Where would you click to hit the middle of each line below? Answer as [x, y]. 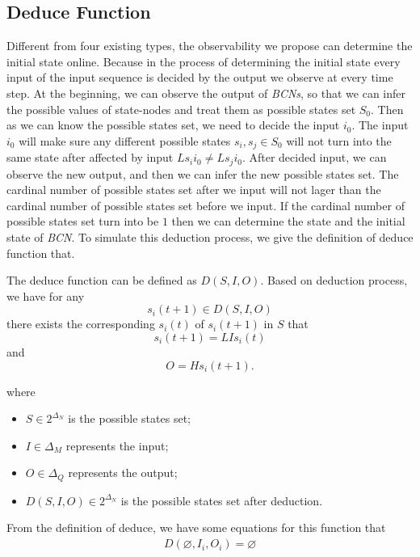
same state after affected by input [90, 157]
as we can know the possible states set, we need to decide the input [173, 125]
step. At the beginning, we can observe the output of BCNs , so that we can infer [206, 93]
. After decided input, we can [314, 157]
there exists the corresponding [81, 324]
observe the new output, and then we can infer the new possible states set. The [203, 173]
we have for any [46, 295]
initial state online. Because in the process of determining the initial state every [204, 61]
